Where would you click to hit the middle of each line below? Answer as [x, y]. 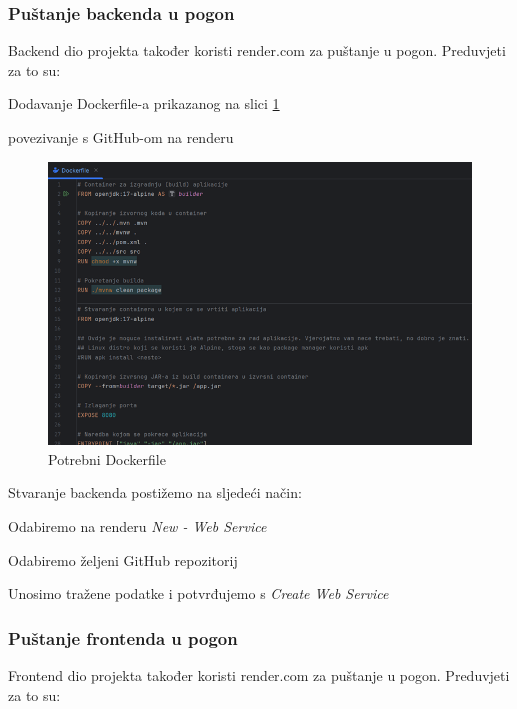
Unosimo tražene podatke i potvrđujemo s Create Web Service [198, 593]
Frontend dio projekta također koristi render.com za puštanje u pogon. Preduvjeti [259, 674]
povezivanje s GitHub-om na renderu [121, 137]
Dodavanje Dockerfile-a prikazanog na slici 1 [144, 103]
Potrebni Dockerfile [107, 458]
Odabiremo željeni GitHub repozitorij [123, 559]
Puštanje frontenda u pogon [123, 637]
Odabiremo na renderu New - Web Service [137, 525]
